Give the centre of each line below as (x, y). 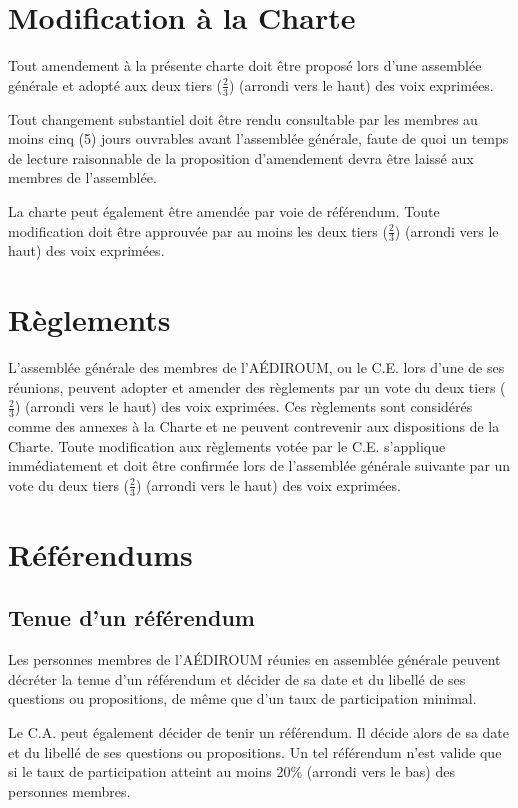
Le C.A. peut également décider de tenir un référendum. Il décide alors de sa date (259, 732)
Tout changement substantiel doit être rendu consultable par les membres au (243, 118)
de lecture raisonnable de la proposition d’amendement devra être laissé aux (241, 157)
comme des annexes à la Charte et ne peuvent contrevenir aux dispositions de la (254, 426)
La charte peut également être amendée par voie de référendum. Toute (224, 210)
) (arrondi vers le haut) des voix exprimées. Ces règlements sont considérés (243, 406)
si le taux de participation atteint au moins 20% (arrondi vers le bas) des (231, 771)
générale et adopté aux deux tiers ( (115, 84)
